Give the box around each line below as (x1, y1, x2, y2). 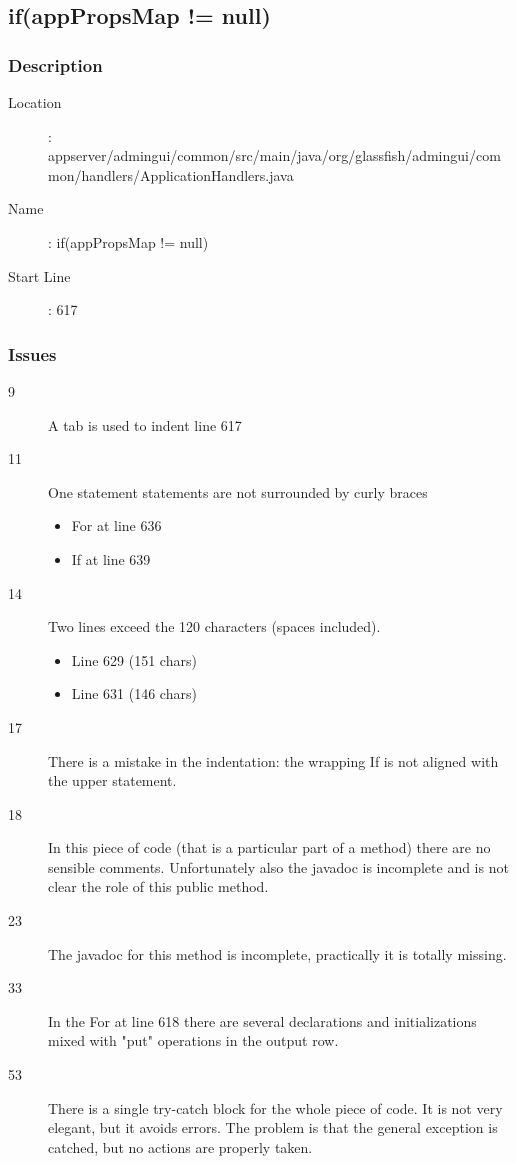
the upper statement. (48, 770, 177, 791)
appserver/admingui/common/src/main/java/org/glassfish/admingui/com (48, 145, 501, 166)
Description (8, 52, 103, 77)
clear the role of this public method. (48, 876, 269, 897)
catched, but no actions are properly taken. (48, 1136, 313, 1157)
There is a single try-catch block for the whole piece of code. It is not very (48, 1097, 503, 1118)
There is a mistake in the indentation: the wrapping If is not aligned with (48, 750, 499, 771)
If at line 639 (71, 548, 151, 569)
